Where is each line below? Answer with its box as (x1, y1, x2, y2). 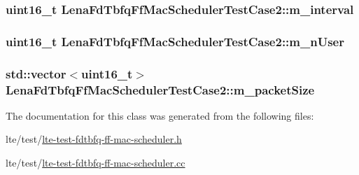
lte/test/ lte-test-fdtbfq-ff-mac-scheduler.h (6, 132, 182, 146)
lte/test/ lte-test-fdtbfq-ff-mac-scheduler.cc (6, 155, 185, 170)
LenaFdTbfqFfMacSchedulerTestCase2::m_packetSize (6, 80, 315, 98)
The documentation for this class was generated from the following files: (6, 108, 314, 122)
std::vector (6, 64, 66, 82)
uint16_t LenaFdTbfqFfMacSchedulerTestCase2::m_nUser (6, 32, 344, 50)
